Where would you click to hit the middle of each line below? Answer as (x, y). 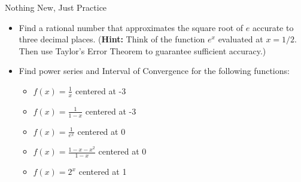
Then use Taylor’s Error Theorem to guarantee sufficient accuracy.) (142, 50)
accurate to (273, 27)
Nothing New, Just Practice (56, 7)
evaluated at (241, 39)
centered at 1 (103, 172)
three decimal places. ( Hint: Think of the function (112, 39)
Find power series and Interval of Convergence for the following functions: (154, 71)
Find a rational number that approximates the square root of (131, 27)
